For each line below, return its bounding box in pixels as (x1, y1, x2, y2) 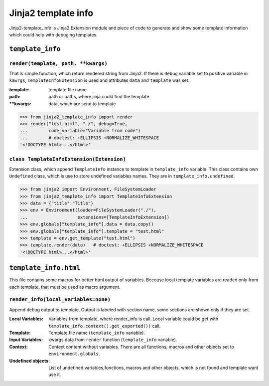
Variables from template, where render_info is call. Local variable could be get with (48, 316, 219, 322)
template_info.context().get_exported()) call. (48, 323, 161, 329)
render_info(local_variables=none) (9, 296, 111, 303)
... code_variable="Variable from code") (19, 128, 141, 134)
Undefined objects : (9, 358, 50, 364)
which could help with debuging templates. (9, 31, 98, 37)
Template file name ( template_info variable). (48, 330, 145, 336)
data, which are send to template (48, 100, 116, 107)
